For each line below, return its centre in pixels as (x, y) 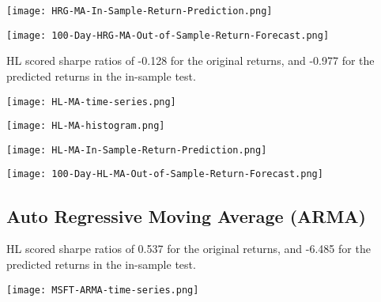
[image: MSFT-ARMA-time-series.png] (103, 290)
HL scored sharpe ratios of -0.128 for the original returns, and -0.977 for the (190, 60)
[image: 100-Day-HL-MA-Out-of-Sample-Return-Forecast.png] (165, 174)
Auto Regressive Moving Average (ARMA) (186, 215)
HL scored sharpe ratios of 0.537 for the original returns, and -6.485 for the (189, 249)
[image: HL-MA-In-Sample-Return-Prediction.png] (137, 150)
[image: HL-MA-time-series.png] (91, 102)
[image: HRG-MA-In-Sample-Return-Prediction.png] (140, 11)
